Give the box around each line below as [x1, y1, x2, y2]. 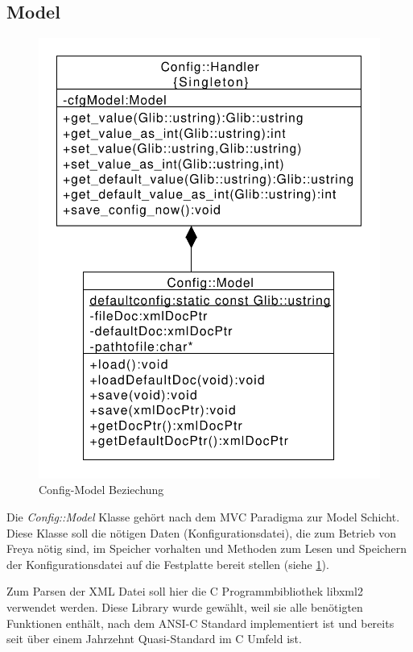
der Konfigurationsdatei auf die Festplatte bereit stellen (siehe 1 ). [6, 555, 329, 572]
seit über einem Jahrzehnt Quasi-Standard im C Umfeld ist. [6, 630, 302, 647]
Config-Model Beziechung [39, 481, 164, 498]
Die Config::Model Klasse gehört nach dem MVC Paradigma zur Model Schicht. [6, 508, 400, 525]
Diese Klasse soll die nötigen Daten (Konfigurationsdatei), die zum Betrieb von [6, 524, 397, 541]
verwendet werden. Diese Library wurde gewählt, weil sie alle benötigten [6, 598, 363, 615]
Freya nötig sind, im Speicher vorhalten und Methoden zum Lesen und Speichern [6, 540, 407, 557]
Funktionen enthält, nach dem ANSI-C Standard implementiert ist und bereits [6, 614, 394, 631]
